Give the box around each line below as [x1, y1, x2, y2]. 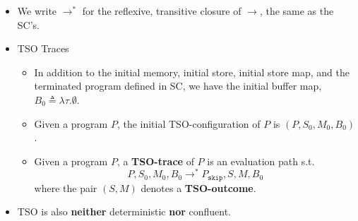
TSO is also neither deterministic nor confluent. [17, 204, 232, 219]
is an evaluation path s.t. [207, 153, 315, 168]
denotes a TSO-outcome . [141, 180, 256, 195]
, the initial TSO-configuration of [117, 116, 261, 131]
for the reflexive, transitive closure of [82, 4, 241, 18]
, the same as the [259, 4, 334, 18]
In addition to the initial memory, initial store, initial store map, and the [34, 64, 350, 79]
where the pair [34, 180, 97, 195]
